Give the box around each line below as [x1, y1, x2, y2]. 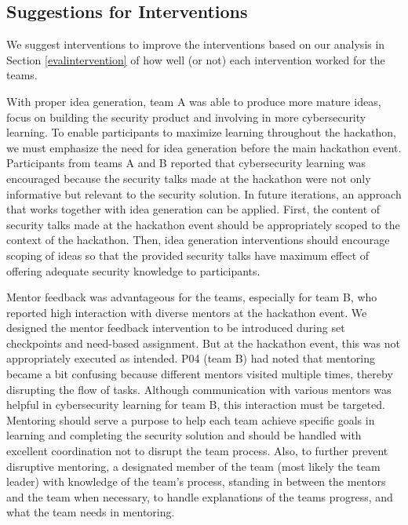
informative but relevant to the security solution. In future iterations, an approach [6, 185, 402, 202]
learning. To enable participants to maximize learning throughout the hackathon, [6, 124, 396, 140]
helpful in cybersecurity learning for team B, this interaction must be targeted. [6, 396, 385, 413]
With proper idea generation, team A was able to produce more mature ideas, [6, 93, 381, 109]
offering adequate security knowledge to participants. [6, 262, 260, 279]
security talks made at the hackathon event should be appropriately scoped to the [6, 216, 400, 232]
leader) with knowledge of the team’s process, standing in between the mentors [6, 473, 386, 490]
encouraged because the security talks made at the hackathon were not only [6, 170, 371, 186]
